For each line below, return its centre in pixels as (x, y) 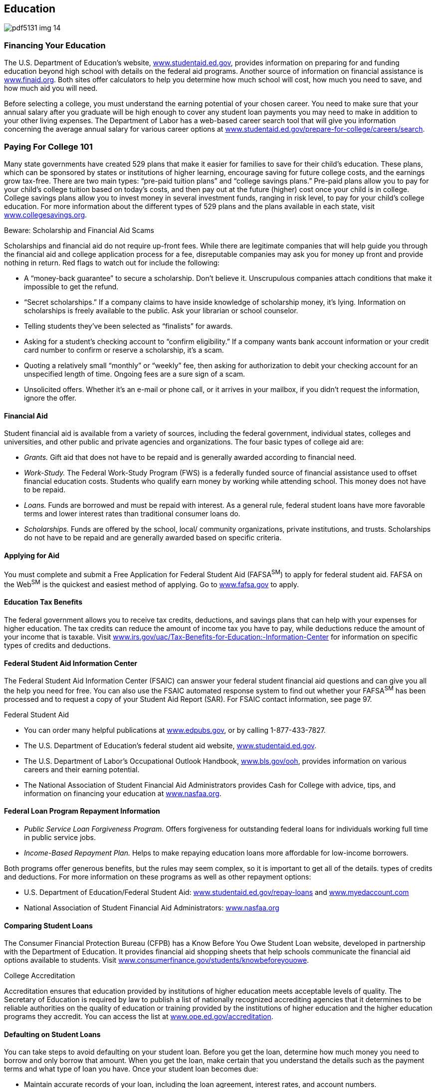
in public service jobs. (60, 837)
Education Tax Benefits (43, 602)
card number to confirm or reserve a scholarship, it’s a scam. (124, 350)
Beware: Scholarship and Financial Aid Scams (79, 230)
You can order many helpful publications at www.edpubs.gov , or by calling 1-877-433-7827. (175, 730)
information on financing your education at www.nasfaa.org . (123, 793)
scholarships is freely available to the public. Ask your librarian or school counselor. (161, 310)
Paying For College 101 (48, 146)
